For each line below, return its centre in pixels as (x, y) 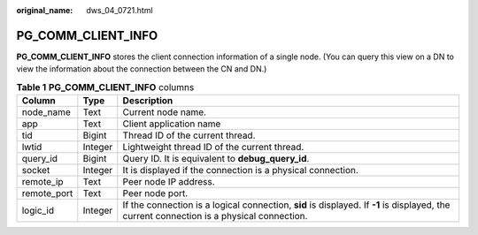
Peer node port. (155, 193)
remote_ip (42, 182)
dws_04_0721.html (120, 10)
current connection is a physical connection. (215, 216)
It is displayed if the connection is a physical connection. (240, 171)
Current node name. (165, 112)
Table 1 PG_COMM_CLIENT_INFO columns (105, 87)
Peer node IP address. (169, 182)
